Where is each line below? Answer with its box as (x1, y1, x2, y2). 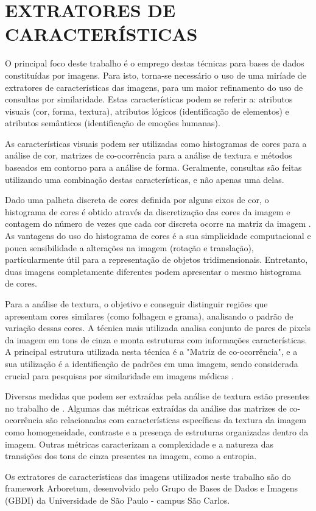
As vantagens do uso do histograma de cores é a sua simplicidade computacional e (5, 229, 311, 242)
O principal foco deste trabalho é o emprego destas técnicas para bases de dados (5, 57, 304, 70)
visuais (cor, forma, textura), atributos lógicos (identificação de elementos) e (5, 104, 289, 117)
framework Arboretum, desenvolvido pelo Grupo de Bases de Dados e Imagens (5, 482, 298, 495)
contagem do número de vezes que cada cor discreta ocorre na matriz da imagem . (5, 217, 311, 230)
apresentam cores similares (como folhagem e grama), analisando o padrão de (5, 309, 293, 322)
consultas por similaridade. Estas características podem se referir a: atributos (5, 93, 293, 105)
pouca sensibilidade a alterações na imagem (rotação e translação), (5, 241, 254, 254)
